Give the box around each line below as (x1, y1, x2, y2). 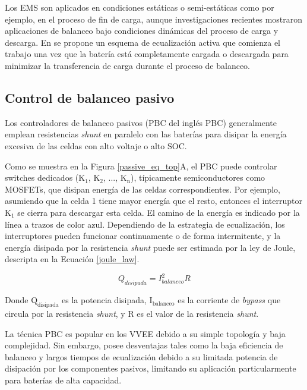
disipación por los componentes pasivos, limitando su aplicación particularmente (5, 362, 296, 375)
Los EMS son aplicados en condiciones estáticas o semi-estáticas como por (5, 1, 274, 13)
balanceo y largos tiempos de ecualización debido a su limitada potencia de (5, 350, 278, 363)
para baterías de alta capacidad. (5, 373, 122, 386)
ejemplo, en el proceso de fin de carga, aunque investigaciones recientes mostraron (5, 12, 303, 25)
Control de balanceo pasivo (5, 88, 175, 106)
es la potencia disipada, (62, 294, 147, 306)
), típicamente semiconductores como (130, 171, 265, 184)
